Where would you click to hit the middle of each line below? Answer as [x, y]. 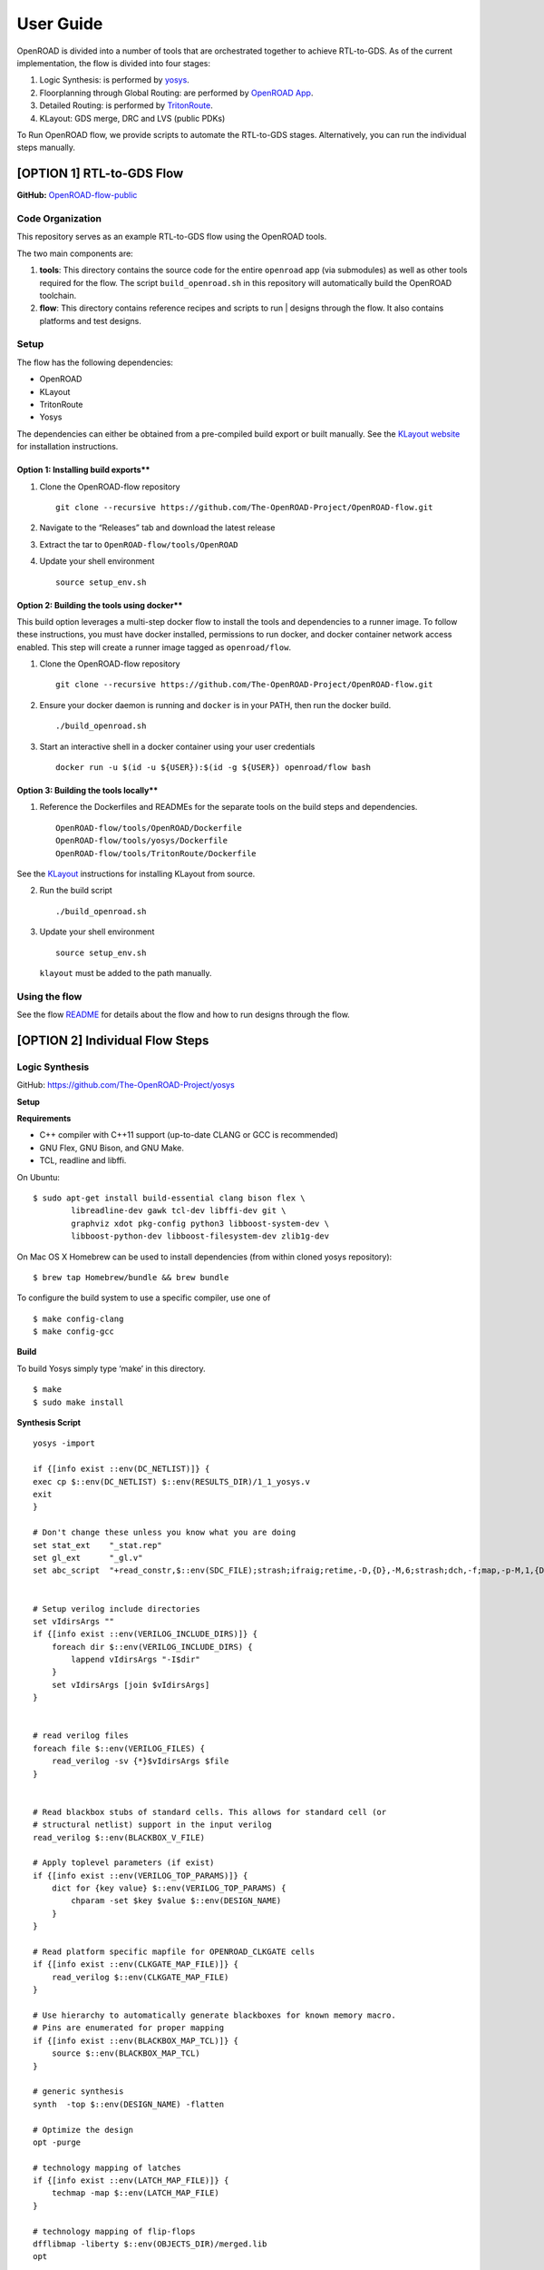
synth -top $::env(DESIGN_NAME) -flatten [129, 2104]
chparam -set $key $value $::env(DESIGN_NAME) [176, 1901]
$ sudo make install [78, 1402]
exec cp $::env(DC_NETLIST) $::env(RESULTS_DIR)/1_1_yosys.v [171, 1481]
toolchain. [58, 295]
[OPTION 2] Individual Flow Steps [113, 1040]
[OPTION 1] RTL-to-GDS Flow [100, 174]
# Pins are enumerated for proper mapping [129, 2028]
